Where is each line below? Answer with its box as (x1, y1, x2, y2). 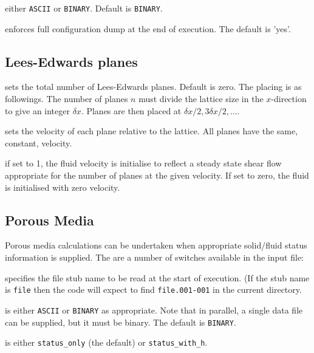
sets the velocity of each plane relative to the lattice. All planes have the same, (5, 125, 298, 137)
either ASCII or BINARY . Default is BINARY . (5, 2, 163, 14)
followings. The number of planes (5, 92, 128, 105)
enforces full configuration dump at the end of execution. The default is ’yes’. (5, 22, 291, 35)
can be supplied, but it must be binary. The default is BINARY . (5, 315, 236, 328)
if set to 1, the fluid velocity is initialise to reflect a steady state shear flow (5, 157, 282, 170)
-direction (271, 92, 307, 105)
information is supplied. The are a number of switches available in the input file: (5, 251, 304, 263)
